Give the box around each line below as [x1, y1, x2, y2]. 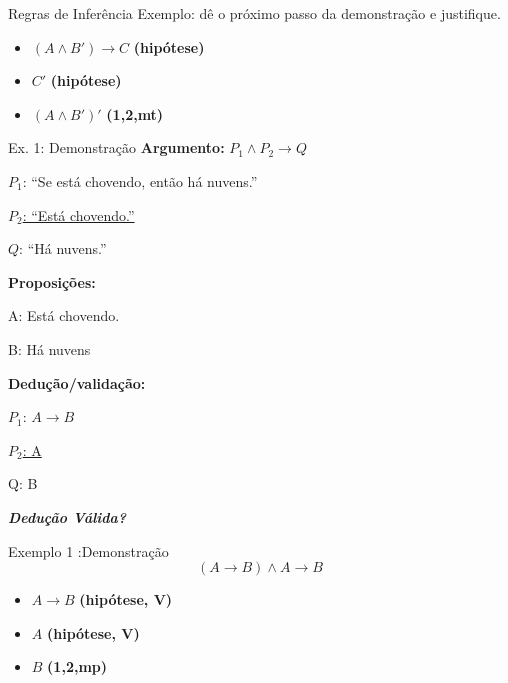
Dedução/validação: [8, 372, 146, 393]
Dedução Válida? [8, 506, 127, 527]
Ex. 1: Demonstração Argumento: [8, 137, 225, 158]
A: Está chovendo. [8, 305, 120, 326]
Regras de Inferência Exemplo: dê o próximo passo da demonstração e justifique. [8, 3, 501, 23]
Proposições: [8, 271, 96, 292]
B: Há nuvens [8, 338, 91, 359]
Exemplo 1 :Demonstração [8, 540, 169, 561]
